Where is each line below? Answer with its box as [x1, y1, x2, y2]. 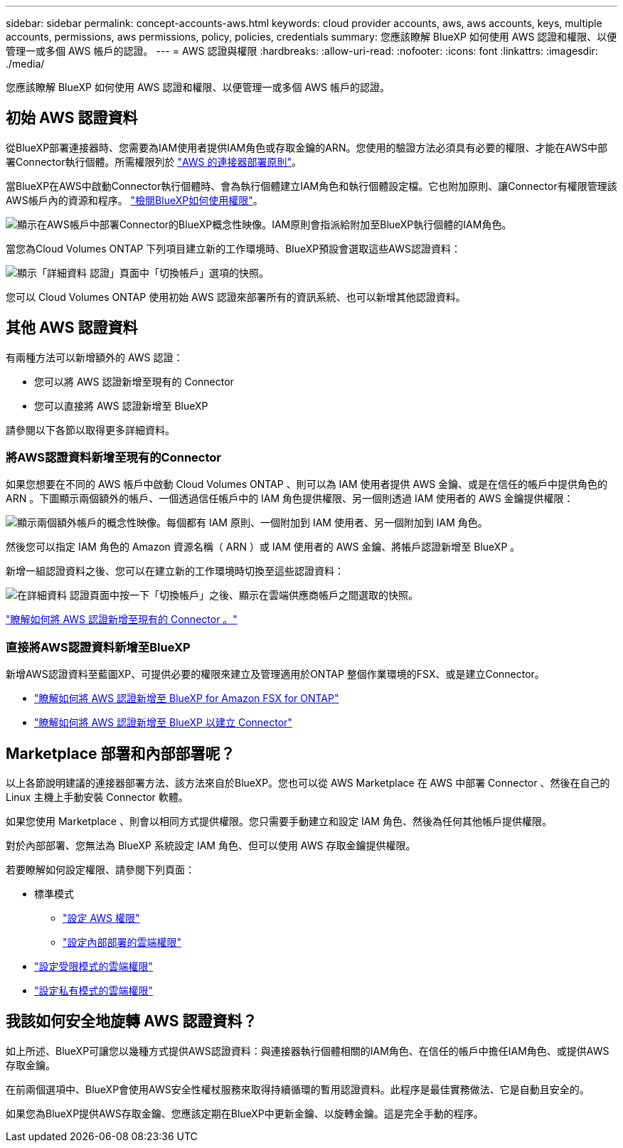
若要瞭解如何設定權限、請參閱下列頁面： [6, 863, 195, 876]
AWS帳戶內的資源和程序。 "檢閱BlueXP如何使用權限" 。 [6, 193, 263, 206]
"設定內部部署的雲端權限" [63, 936, 182, 949]
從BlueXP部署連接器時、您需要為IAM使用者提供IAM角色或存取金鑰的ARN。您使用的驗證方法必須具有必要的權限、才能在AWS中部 [6, 141, 608, 154]
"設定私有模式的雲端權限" [34, 984, 154, 997]
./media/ [6, 58, 45, 70]
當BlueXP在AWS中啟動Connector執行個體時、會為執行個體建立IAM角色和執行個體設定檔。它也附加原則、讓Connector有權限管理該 [6, 179, 617, 192]
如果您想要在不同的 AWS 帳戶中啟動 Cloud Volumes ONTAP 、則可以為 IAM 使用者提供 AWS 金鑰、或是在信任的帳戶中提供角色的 [6, 478, 608, 491]
